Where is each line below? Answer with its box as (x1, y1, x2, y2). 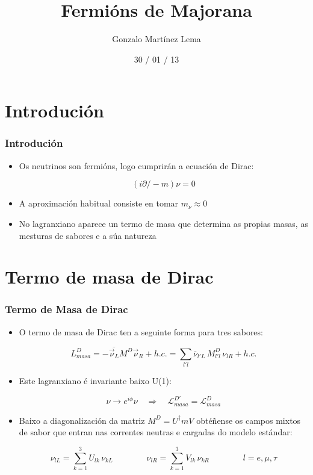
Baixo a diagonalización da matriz (19, 414, 145, 426)
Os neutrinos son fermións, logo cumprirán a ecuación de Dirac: (19, 159, 254, 172)
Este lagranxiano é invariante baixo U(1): (19, 374, 172, 387)
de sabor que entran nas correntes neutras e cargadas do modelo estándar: (19, 426, 293, 438)
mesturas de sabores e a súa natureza (19, 229, 156, 241)
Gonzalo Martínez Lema (112, 33, 201, 45)
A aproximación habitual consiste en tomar (19, 197, 179, 210)
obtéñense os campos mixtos (196, 414, 301, 426)
